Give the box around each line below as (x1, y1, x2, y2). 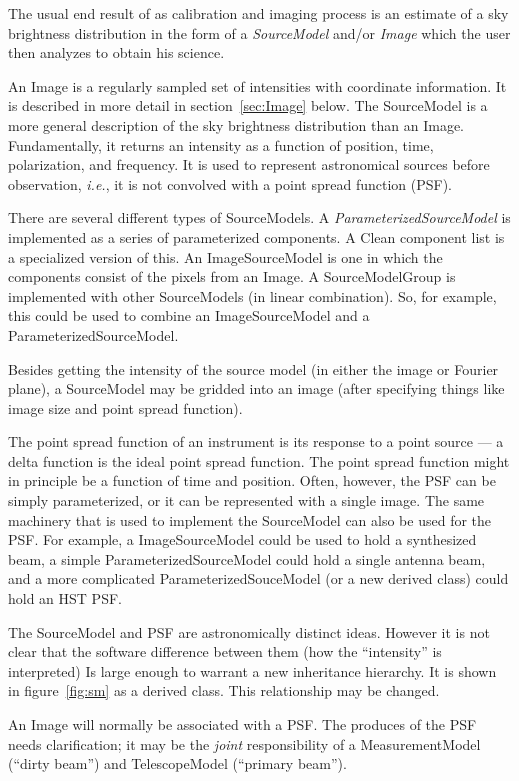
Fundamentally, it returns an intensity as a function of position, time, (8, 134, 434, 155)
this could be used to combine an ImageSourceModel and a (8, 305, 370, 326)
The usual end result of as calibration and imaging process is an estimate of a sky (8, 3, 509, 23)
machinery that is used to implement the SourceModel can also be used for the (8, 509, 492, 530)
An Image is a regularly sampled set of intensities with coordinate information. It (8, 75, 507, 96)
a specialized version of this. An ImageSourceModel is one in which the (8, 246, 443, 267)
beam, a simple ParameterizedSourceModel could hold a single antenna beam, (8, 548, 486, 569)
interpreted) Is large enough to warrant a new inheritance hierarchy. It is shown (8, 660, 497, 681)
